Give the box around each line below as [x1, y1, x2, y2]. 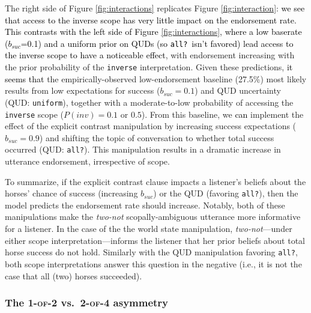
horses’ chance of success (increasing [5, 187, 138, 199]
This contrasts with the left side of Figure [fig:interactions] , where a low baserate [5, 25, 302, 38]
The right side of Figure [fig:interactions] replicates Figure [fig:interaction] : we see [5, 2, 305, 14]
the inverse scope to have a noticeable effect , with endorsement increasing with [5, 49, 295, 61]
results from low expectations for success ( [5, 84, 160, 97]
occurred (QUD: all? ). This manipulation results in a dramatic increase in [5, 143, 281, 156]
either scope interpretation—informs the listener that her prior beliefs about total [5, 234, 305, 246]
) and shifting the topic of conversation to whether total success [39, 131, 274, 144]
